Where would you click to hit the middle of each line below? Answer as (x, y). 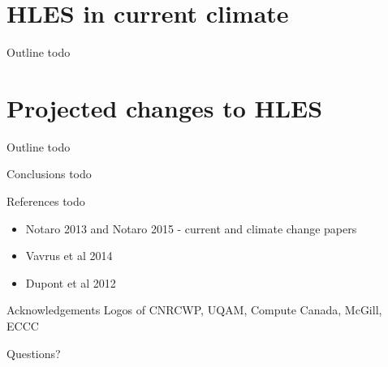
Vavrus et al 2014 (69, 256)
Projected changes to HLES (165, 107)
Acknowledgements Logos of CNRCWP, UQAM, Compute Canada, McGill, (194, 310)
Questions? (34, 353)
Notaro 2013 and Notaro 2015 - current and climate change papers (191, 228)
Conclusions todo (49, 174)
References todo (46, 201)
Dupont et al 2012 (71, 282)
